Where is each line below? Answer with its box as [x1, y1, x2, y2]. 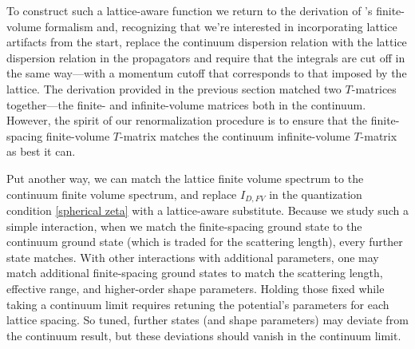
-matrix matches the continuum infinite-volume [120, 127, 350, 144]
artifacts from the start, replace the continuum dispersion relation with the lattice [6, 34, 407, 50]
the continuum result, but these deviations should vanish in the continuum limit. [6, 327, 401, 343]
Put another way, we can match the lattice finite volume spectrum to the [6, 169, 364, 186]
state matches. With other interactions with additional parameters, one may [6, 248, 379, 265]
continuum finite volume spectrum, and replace [6, 185, 237, 202]
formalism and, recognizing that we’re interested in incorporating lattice [45, 18, 397, 34]
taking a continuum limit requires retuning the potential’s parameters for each [6, 295, 389, 312]
